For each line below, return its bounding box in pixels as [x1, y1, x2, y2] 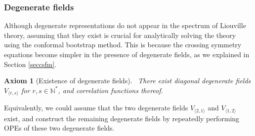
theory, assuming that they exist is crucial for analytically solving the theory [4, 30, 236, 40]
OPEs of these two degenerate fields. [4, 123, 115, 133]
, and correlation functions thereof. [58, 85, 163, 95]
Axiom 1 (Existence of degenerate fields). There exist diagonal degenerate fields [4, 75, 251, 86]
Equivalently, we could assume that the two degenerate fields [4, 102, 188, 113]
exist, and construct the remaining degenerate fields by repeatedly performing [4, 113, 240, 123]
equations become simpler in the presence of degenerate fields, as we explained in [4, 49, 250, 59]
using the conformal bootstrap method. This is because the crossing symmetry [4, 39, 242, 50]
